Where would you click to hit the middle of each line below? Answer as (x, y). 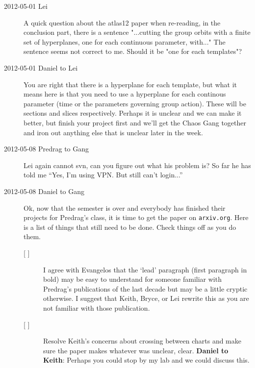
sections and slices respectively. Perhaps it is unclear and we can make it (133, 113)
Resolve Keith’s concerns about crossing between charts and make (142, 341)
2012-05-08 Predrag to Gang (47, 149)
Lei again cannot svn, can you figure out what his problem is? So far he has (137, 165)
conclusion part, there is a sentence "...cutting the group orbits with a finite (137, 32)
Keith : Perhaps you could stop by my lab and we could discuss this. (146, 360)
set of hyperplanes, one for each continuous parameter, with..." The (125, 41)
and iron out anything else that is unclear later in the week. (113, 132)
